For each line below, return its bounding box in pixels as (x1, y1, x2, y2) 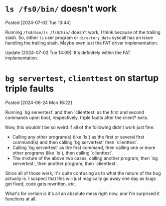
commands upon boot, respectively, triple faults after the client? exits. (5, 114, 149, 120)
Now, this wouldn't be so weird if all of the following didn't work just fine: (5, 124, 155, 130)
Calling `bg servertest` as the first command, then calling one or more (12, 144, 156, 150)
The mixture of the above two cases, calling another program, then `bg (12, 155, 158, 161)
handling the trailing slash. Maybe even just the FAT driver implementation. (5, 39, 159, 45)
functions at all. (5, 195, 37, 201)
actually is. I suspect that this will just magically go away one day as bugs (5, 175, 156, 181)
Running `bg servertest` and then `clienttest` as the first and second (5, 109, 145, 115)
